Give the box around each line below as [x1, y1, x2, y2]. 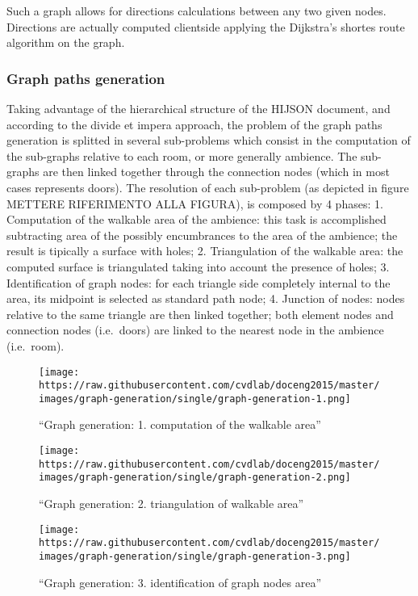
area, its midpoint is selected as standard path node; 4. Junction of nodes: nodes [6, 290, 405, 307]
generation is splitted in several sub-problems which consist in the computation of [6, 132, 411, 149]
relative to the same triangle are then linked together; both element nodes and [6, 305, 394, 322]
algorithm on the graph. [6, 34, 125, 51]
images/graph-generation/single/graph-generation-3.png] [39, 550, 351, 562]
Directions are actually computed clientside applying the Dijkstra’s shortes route [6, 18, 405, 35]
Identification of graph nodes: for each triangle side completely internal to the [6, 274, 391, 291]
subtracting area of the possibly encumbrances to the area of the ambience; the [6, 226, 398, 243]
